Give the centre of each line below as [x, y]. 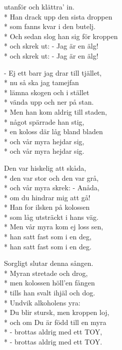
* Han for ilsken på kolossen [47, 207]
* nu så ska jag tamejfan [41, 82]
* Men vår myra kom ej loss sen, [54, 227]
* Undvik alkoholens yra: [42, 302]
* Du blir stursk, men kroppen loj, [57, 312]
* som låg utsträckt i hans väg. [51, 217]
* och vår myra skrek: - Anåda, [52, 188]
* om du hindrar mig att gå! [47, 197]
